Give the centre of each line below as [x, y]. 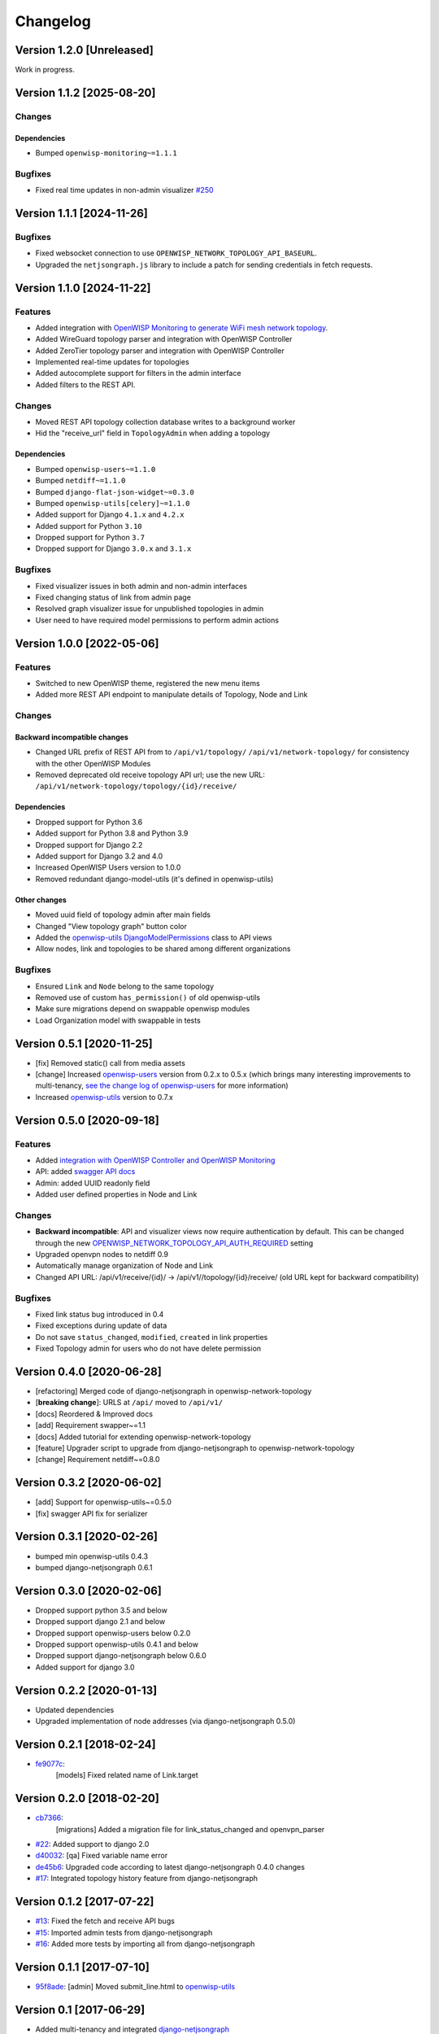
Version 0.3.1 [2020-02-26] [87, 1536]
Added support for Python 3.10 [89, 526]
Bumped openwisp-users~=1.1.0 [96, 469]
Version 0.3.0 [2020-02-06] [89, 1591]
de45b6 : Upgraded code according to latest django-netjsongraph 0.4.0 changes [170, 1866]
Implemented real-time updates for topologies [113, 362]
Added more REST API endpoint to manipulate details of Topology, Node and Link [172, 695]
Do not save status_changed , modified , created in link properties [152, 1337]
